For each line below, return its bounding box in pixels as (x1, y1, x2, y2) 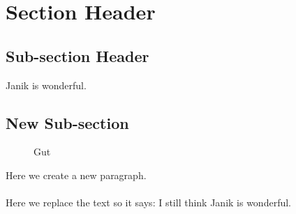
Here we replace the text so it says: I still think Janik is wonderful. (6, 195, 291, 210)
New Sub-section (6, 112, 129, 133)
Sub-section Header (6, 45, 149, 66)
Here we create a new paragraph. (6, 167, 147, 182)
